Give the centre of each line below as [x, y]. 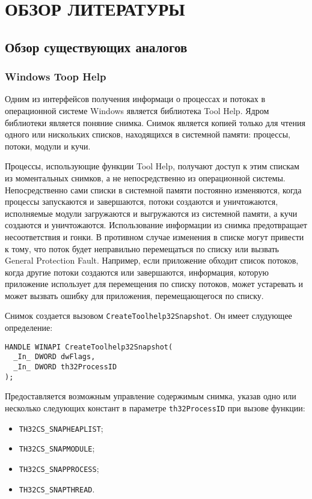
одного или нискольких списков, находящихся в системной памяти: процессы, [148, 134]
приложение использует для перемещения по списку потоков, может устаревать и [154, 284]
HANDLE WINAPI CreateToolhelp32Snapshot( [89, 347]
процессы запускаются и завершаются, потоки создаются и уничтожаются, [142, 201]
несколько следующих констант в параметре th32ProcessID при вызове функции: [155, 407]
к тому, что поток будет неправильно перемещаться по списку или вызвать [142, 248]
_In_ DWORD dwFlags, [54, 357]
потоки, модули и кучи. [48, 146]
